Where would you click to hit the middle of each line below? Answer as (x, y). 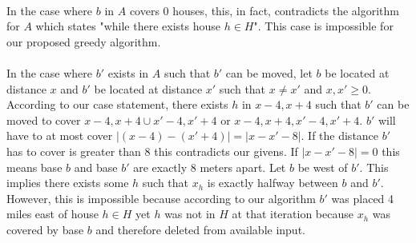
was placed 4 (363, 198)
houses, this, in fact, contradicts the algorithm (286, 10)
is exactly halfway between (273, 183)
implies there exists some (68, 183)
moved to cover (44, 120)
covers (144, 10)
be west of (323, 167)
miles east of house (53, 214)
